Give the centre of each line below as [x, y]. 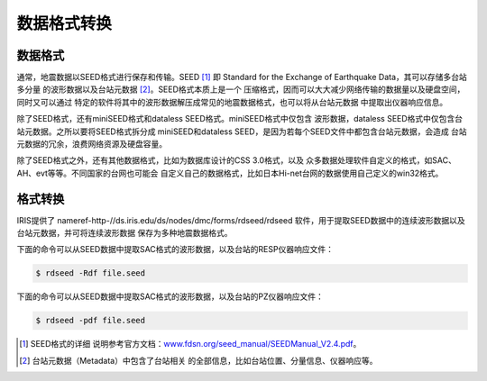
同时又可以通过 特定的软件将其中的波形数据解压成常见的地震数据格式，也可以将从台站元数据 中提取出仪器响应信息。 [232, 102]
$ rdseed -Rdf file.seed [91, 273]
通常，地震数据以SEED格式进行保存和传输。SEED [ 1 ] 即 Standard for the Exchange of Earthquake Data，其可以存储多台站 [242, 77]
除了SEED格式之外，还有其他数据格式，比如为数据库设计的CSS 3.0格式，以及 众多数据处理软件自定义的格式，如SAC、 [237, 160]
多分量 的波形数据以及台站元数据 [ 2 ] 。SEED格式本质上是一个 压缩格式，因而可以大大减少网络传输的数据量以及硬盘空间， [241, 89]
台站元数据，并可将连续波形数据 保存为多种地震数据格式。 [124, 233]
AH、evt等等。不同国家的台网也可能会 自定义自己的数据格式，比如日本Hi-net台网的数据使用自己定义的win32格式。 [230, 173]
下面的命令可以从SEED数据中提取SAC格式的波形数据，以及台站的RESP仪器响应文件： [175, 249]
